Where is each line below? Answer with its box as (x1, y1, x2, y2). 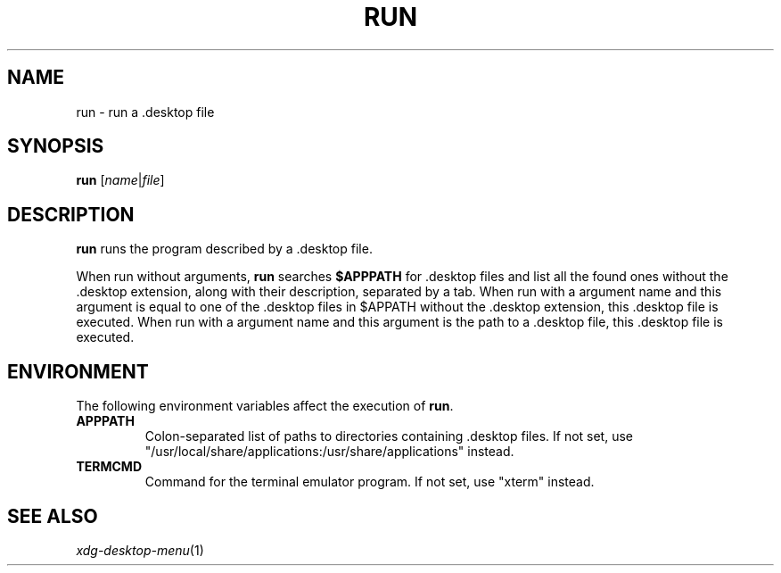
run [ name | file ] (76, 172, 165, 188)
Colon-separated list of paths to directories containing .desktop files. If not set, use (144, 428, 633, 444)
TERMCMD (76, 459, 142, 475)
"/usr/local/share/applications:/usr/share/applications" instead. (144, 444, 514, 460)
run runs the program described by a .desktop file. (76, 241, 373, 257)
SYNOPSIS (7, 135, 104, 158)
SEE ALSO (7, 504, 98, 527)
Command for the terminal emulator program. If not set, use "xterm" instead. (144, 474, 595, 490)
